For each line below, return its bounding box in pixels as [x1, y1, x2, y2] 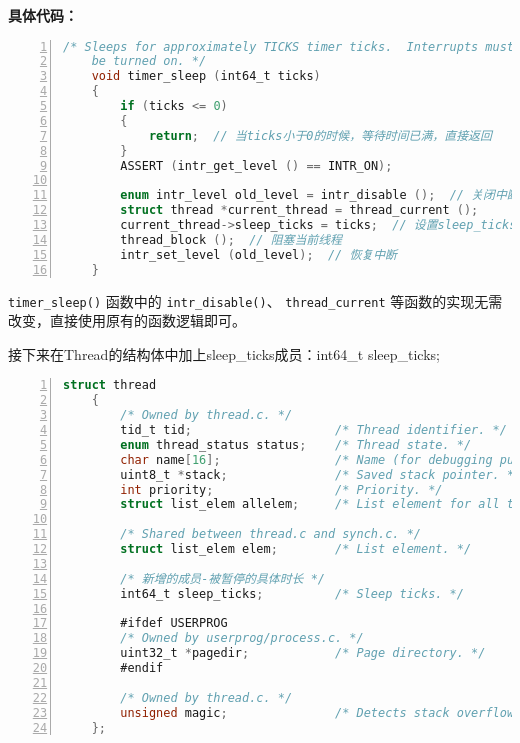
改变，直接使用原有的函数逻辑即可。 [8, 310, 246, 331]
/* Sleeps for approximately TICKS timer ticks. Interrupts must [63, 39, 515, 54]
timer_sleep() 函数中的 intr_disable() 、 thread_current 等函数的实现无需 [8, 290, 503, 311]
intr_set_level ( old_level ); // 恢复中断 [120, 247, 397, 262]
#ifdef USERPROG [120, 616, 228, 631]
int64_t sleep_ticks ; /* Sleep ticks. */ [120, 586, 464, 601]
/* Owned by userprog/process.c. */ [120, 631, 364, 646]
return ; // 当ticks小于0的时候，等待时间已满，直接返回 [148, 128, 492, 143]
